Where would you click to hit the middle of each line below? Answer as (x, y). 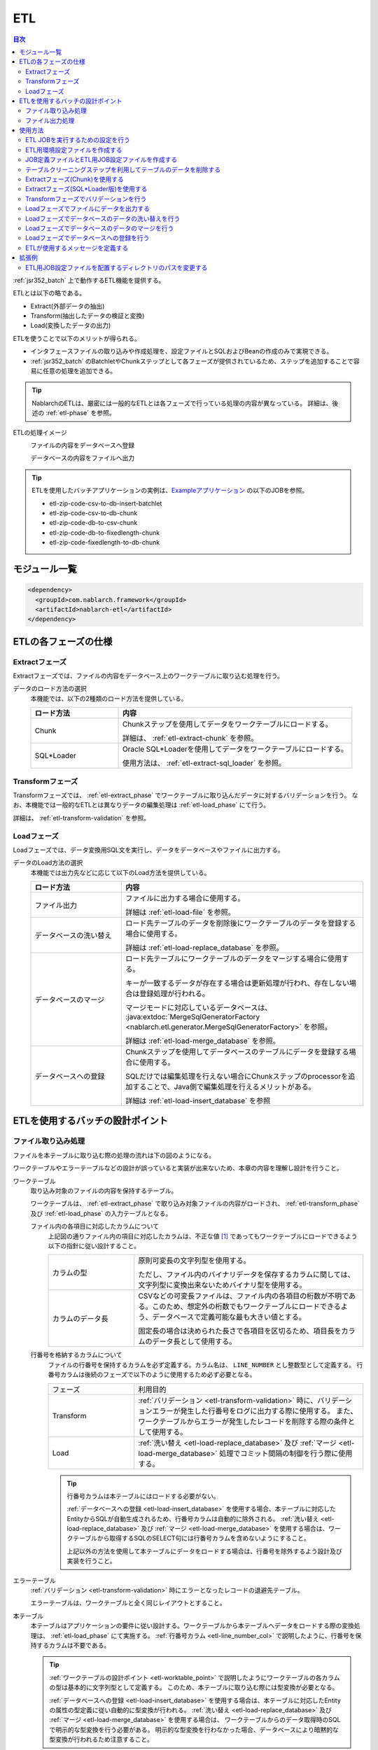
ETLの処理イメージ (40, 432)
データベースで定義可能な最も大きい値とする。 (229, 1317)
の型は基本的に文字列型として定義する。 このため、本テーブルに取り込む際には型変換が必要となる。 (194, 1688)
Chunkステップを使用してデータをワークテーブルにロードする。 (227, 724)
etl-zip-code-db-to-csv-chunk (93, 523)
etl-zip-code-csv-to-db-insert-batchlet (106, 503)
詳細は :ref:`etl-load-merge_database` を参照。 (202, 1041)
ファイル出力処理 (50, 120)
